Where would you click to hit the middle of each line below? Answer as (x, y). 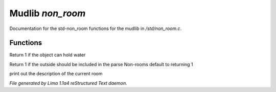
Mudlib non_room (48, 13)
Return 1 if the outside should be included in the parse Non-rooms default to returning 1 (101, 64)
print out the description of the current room (56, 74)
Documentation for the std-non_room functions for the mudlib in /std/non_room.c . (96, 28)
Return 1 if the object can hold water (48, 55)
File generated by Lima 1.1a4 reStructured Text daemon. (68, 83)
